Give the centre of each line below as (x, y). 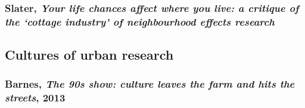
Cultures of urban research (89, 55)
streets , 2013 (35, 98)
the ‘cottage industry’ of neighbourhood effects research (140, 21)
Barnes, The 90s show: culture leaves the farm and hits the (150, 84)
